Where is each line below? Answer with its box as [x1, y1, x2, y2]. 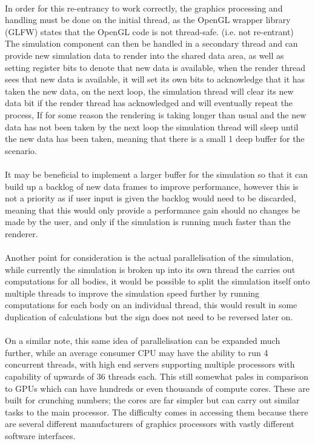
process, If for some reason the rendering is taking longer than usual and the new [5, 108, 307, 121]
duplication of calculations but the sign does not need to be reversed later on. [5, 311, 293, 323]
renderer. [5, 227, 38, 240]
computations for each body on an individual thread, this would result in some [5, 298, 297, 311]
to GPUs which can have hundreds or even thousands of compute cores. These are [5, 382, 310, 394]
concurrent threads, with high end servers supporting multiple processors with [5, 358, 295, 371]
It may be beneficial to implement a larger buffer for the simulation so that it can [5, 167, 308, 180]
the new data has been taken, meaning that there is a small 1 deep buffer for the [5, 132, 305, 145]
